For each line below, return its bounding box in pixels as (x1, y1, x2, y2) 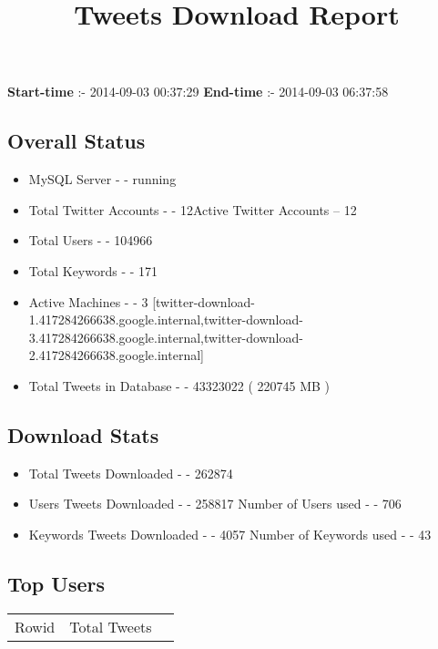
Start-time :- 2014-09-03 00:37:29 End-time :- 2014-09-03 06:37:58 (7, 82, 389, 101)
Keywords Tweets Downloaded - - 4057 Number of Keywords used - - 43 (28, 524, 432, 543)
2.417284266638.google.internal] (28, 345, 204, 365)
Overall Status (7, 127, 146, 155)
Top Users (7, 569, 105, 597)
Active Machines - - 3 (28, 292, 148, 311)
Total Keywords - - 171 (28, 261, 158, 280)
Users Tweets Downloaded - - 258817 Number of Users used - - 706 (28, 494, 402, 513)
